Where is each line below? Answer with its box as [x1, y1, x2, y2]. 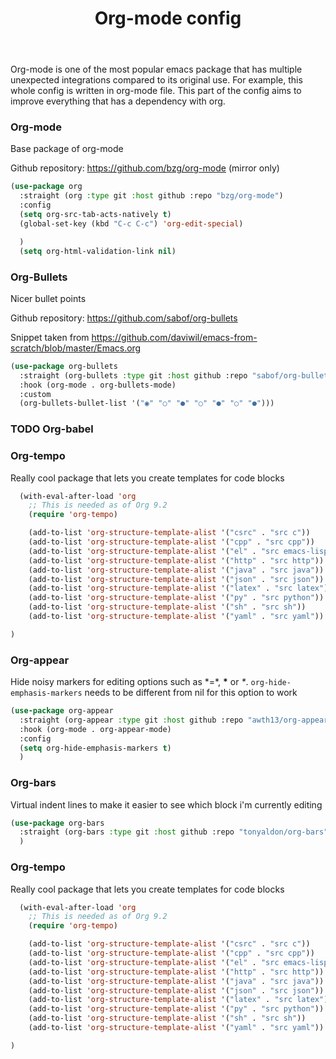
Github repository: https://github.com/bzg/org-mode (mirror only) [10, 162, 280, 174]
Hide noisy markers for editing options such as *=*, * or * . [10, 676, 249, 688]
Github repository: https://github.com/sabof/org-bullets [10, 312, 238, 324]
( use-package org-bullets [10, 361, 118, 371]
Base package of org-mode [10, 143, 124, 155]
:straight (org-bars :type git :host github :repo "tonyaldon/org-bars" [19, 827, 329, 837]
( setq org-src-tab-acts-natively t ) [19, 210, 172, 220]
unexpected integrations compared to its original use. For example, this [10, 74, 303, 86]
